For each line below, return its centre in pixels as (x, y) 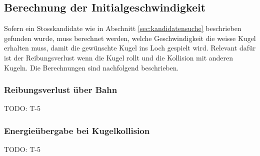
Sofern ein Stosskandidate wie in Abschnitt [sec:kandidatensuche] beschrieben (123, 28)
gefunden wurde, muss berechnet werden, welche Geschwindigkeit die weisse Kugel (130, 38)
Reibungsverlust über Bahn (61, 90)
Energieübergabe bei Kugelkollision (77, 130)
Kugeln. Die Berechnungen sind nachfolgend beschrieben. (91, 67)
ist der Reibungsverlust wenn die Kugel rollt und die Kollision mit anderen (119, 57)
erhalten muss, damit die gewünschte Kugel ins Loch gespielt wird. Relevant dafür (130, 48)
